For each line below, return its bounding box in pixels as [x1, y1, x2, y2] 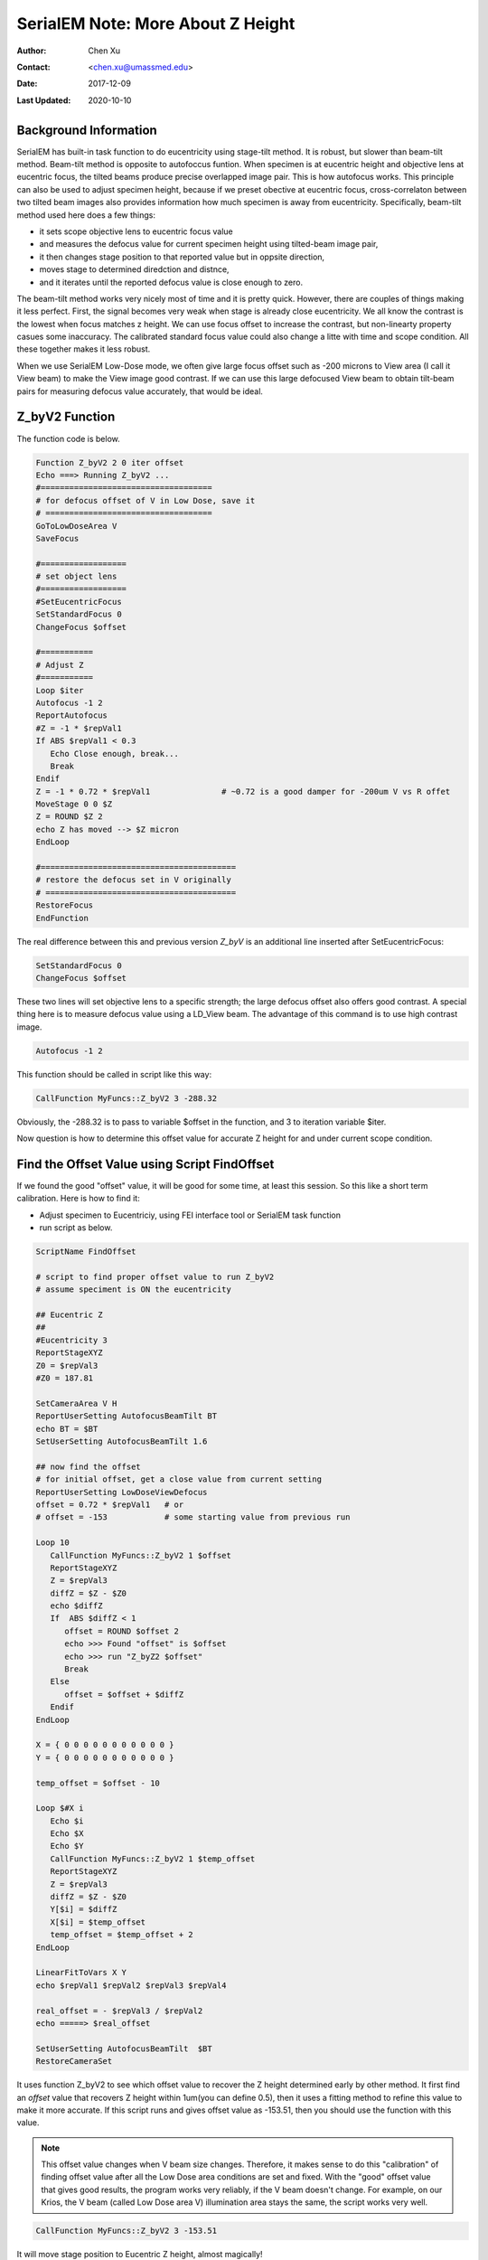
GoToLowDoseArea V [35, 521, 117, 531]
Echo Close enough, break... [50, 749, 180, 758]
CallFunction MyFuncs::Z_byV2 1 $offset [50, 1550, 232, 1560]
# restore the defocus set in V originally [35, 875, 232, 885]
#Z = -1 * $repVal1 [35, 723, 122, 733]
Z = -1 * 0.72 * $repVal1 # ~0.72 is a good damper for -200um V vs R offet [35, 786, 451, 796]
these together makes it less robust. [16, 344, 151, 354]
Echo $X [50, 1829, 84, 1839]
